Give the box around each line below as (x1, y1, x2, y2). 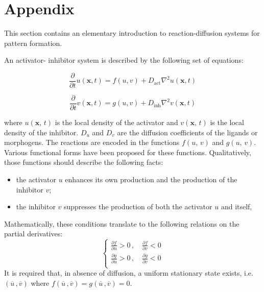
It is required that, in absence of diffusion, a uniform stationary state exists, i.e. (4, 267, 253, 278)
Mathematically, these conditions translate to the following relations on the (4, 218, 239, 229)
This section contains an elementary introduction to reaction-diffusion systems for (4, 28, 260, 38)
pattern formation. (4, 37, 62, 48)
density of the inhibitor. (4, 127, 79, 137)
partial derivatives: (4, 228, 63, 239)
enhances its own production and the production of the (65, 174, 237, 184)
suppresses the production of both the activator (63, 201, 212, 212)
